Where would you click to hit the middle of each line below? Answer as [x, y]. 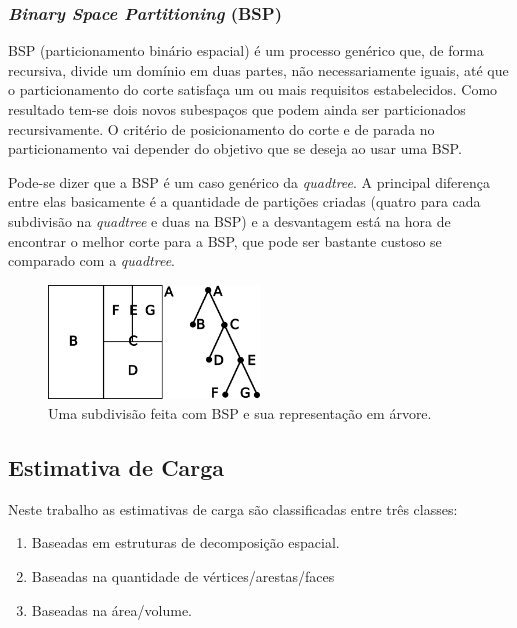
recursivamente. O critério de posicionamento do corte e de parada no [221, 128]
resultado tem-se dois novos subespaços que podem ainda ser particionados [237, 109]
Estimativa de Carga [116, 466]
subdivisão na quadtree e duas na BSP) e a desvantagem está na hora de [229, 220]
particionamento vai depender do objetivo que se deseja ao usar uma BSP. [235, 148]
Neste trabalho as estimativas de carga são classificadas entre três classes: [233, 508]
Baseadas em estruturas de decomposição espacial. [185, 542]
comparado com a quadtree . [91, 260]
